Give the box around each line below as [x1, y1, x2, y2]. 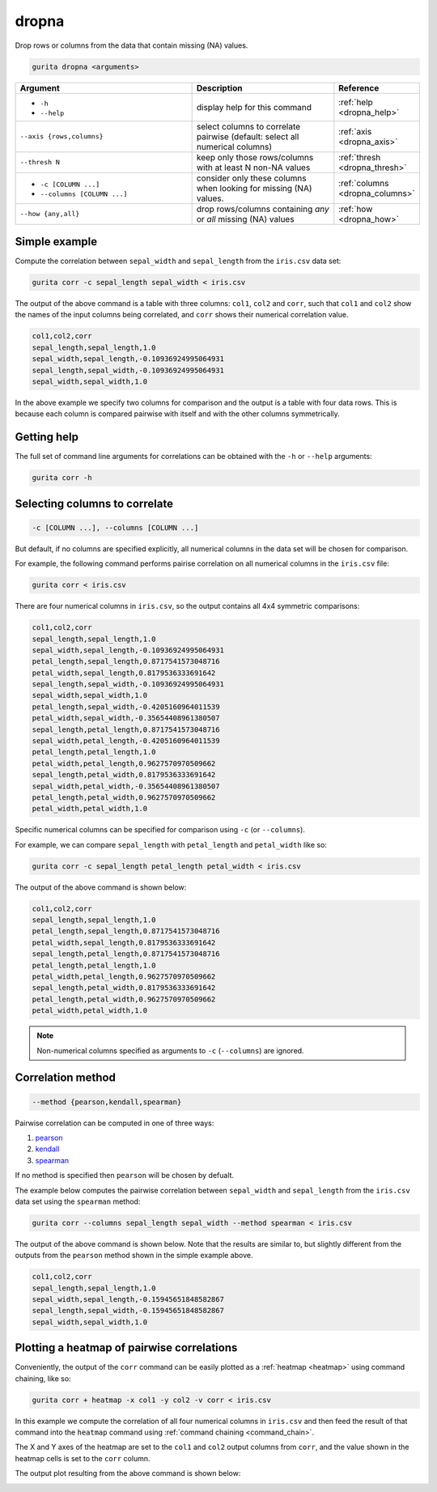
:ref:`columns [338, 177, 389, 189]
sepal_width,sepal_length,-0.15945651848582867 [32, 1295, 224, 1304]
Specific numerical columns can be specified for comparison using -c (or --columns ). [15, 825, 305, 835]
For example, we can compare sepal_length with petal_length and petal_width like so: [15, 840, 328, 849]
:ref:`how [338, 203, 373, 215]
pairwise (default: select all [196, 130, 299, 142]
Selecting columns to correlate [15, 496, 174, 510]
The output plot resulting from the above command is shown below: [15, 1469, 241, 1478]
